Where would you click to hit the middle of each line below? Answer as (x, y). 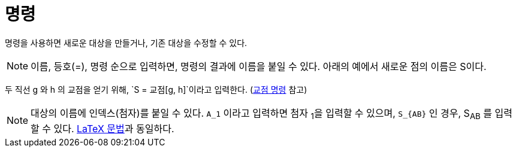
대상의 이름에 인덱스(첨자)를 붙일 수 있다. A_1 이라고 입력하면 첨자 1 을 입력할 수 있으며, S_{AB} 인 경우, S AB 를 (262, 114)
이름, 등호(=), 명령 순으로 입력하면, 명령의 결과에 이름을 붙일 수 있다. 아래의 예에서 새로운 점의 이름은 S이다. (259, 66)
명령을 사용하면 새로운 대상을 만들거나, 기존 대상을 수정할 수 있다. (126, 42)
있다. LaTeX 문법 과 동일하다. (114, 128)
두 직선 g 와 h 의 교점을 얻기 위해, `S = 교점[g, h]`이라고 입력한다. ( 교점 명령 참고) (156, 89)
